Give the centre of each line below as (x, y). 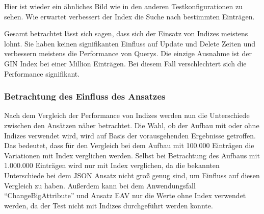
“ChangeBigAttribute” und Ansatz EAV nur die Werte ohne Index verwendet (125, 195)
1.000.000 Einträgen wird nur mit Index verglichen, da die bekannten (112, 165)
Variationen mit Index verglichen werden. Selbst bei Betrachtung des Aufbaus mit (132, 155)
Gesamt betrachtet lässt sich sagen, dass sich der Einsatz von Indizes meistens (126, 33)
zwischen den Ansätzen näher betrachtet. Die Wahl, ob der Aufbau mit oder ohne (132, 125)
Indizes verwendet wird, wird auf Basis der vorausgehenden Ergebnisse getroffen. (130, 135)
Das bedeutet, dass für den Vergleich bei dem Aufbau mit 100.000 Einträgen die (129, 145)
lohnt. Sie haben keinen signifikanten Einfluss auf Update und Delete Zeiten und (130, 43)
